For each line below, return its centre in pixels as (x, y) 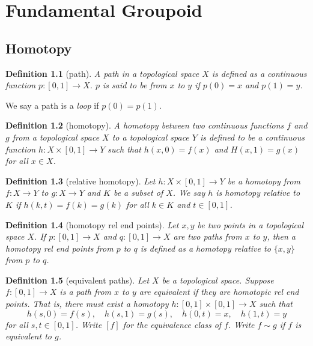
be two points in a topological (251, 224)
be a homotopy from (264, 181)
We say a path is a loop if (52, 105)
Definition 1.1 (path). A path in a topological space (102, 73)
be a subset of (138, 193)
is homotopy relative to (258, 193)
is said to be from (135, 85)
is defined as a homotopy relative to (205, 248)
